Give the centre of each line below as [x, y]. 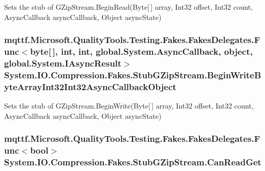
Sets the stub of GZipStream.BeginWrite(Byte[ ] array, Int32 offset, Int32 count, [129, 106]
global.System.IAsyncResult [63, 63]
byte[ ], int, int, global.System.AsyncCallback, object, [141, 51]
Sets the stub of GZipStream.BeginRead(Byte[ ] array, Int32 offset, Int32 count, [128, 7]
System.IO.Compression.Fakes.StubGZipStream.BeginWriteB [133, 74]
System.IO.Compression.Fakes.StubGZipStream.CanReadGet [133, 162]
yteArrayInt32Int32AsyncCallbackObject [90, 86]
